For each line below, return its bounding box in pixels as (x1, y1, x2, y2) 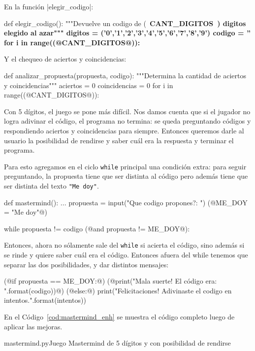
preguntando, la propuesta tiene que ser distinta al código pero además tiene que (4, 171, 248, 181)
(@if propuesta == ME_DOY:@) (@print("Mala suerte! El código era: (4, 276, 217, 286)
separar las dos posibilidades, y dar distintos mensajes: (4, 259, 169, 269)
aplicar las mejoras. (4, 321, 63, 331)
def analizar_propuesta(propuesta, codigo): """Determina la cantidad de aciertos (4, 70, 246, 80)
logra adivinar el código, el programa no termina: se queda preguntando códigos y (4, 116, 251, 126)
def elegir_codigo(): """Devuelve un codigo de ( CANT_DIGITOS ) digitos (4, 18, 246, 28)
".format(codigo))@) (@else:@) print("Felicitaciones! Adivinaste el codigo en (4, 285, 232, 295)
